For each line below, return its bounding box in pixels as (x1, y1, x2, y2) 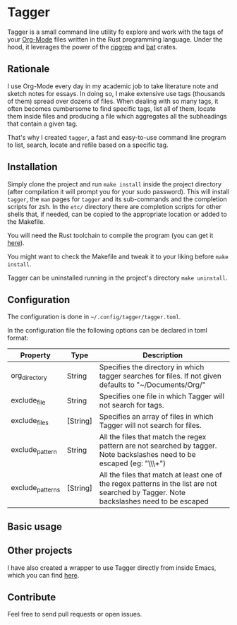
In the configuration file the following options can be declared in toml (7, 326, 208, 335)
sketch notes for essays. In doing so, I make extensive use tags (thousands (7, 89, 226, 97)
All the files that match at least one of (99, 470, 222, 480)
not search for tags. (99, 400, 164, 410)
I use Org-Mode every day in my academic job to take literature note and (7, 82, 219, 90)
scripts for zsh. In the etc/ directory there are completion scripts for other (7, 202, 222, 210)
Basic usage (7, 520, 62, 532)
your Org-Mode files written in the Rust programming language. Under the (7, 35, 223, 43)
